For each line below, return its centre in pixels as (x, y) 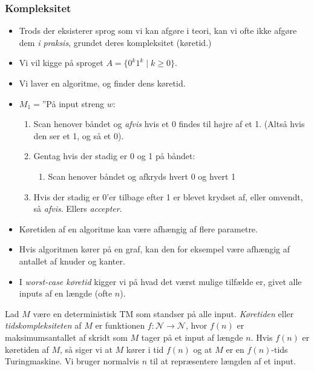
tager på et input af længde (192, 337)
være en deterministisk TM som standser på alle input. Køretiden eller (163, 313)
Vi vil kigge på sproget (61, 63)
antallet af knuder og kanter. (72, 261)
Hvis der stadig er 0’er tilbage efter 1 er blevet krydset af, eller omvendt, (168, 196)
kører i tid (145, 349)
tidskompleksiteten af (43, 325)
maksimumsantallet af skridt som (66, 337)
